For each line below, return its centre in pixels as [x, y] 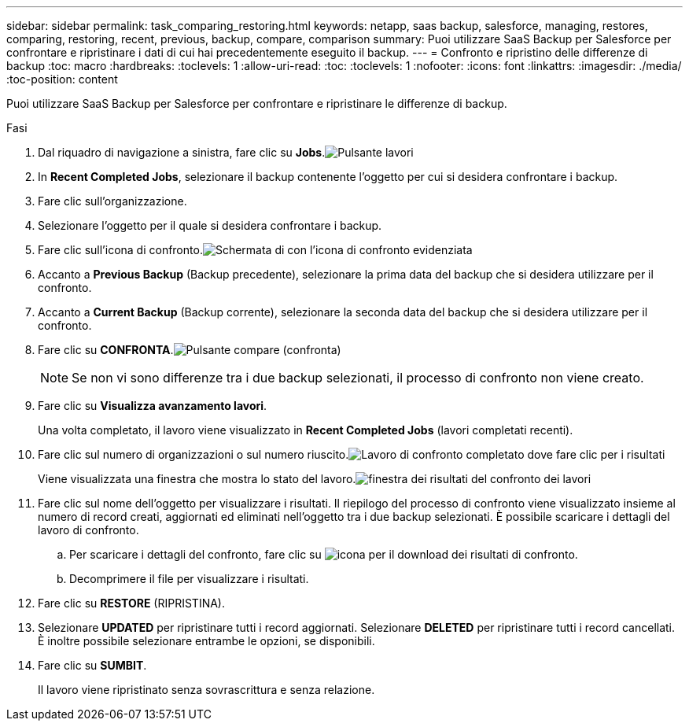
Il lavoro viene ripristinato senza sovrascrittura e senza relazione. [206, 690]
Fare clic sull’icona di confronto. [120, 250]
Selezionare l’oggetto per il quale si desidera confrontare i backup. [210, 225]
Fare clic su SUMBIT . [92, 665]
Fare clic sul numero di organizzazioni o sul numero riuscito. [193, 454]
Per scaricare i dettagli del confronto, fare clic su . [324, 554]
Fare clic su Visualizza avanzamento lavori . [153, 406]
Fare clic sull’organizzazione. [112, 201]
